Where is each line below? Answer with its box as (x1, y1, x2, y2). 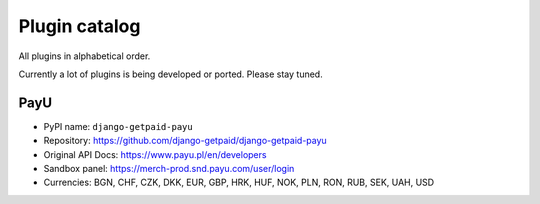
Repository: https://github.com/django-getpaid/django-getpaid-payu (43, 135, 327, 147)
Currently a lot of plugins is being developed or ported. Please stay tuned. (18, 68, 324, 80)
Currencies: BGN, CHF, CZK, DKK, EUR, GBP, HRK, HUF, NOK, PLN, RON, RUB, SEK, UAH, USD (43, 176, 435, 189)
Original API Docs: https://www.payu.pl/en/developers (43, 148, 267, 160)
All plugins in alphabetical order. (18, 50, 151, 62)
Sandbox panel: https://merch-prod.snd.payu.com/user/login (43, 163, 295, 175)
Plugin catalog (18, 15, 141, 37)
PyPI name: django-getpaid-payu (43, 120, 194, 132)
